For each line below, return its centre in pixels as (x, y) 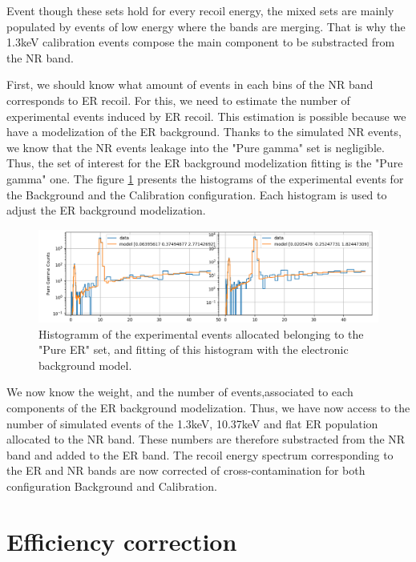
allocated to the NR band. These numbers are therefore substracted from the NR (206, 439)
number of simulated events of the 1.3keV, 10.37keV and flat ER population (192, 423)
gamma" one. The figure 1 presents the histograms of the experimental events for (205, 178)
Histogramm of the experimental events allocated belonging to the (201, 333)
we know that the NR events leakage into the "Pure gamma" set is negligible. (196, 147)
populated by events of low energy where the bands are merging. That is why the (206, 26)
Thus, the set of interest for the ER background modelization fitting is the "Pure (205, 163)
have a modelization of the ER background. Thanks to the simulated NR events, (204, 132)
